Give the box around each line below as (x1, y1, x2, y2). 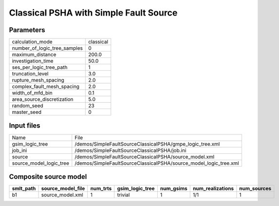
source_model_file (41, 185, 85, 192)
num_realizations (193, 185, 234, 192)
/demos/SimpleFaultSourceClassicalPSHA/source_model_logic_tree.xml (74, 160, 240, 167)
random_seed (12, 102, 43, 109)
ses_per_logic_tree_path (12, 64, 68, 71)
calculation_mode (12, 38, 53, 45)
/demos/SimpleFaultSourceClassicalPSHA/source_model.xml (74, 153, 215, 160)
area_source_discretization (12, 96, 74, 103)
